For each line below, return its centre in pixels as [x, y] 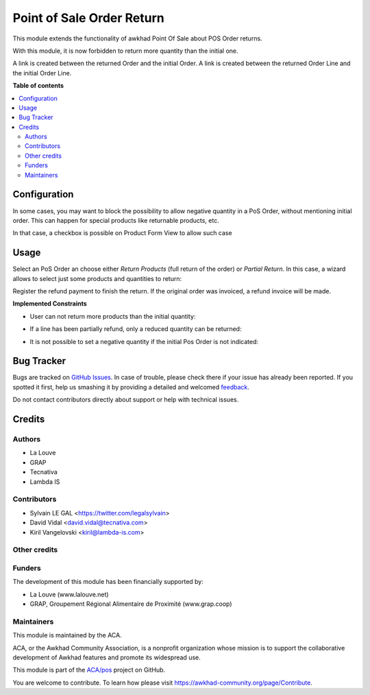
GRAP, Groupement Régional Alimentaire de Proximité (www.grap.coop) [131, 604]
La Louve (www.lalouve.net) [69, 594]
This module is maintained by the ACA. [67, 635]
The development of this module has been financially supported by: [108, 582]
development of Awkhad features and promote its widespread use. [107, 657]
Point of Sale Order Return [88, 18]
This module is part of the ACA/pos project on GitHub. [89, 670]
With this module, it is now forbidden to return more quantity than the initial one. [126, 51]
